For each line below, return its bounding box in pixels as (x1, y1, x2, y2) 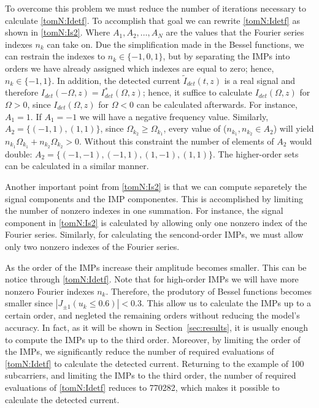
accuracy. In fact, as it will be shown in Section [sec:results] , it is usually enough (5, 321, 309, 333)
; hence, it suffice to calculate (142, 86, 252, 99)
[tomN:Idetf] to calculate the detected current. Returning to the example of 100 (5, 357, 304, 369)
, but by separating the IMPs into (163, 50, 290, 62)
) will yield (273, 122, 314, 135)
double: (5, 147, 33, 160)
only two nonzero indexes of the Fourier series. (5, 240, 180, 253)
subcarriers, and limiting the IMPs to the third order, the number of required (5, 369, 296, 382)
